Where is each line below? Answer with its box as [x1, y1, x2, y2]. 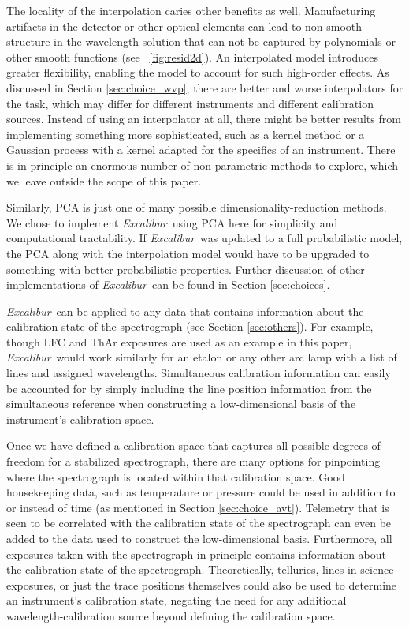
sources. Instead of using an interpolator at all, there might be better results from [6, 110, 401, 127]
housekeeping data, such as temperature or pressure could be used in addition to [6, 484, 396, 500]
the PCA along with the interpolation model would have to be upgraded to [6, 245, 370, 261]
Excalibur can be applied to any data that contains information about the [6, 302, 364, 319]
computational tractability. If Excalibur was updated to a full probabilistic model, [6, 230, 403, 246]
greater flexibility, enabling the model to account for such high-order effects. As [6, 64, 389, 80]
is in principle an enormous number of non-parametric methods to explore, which [6, 156, 399, 173]
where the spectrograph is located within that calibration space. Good [6, 468, 345, 485]
